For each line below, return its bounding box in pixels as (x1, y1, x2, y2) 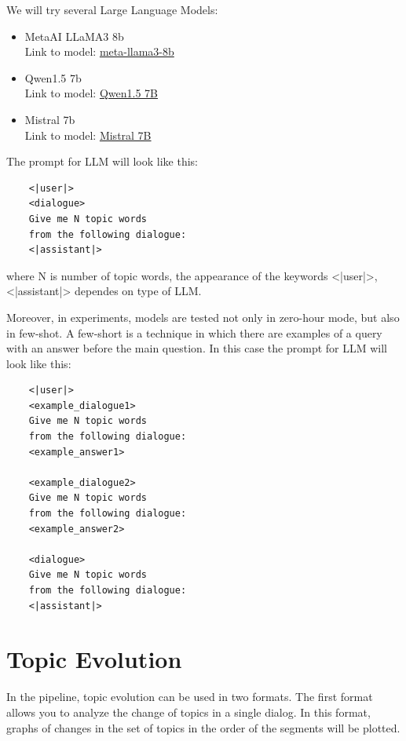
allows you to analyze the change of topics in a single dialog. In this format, (6, 703, 371, 720)
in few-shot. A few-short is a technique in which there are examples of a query (6, 324, 382, 341)
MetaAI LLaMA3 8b (24, 27, 124, 44)
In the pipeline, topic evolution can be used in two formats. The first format (6, 688, 373, 705)
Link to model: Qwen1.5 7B (24, 85, 158, 101)
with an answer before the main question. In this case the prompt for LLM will (6, 340, 388, 356)
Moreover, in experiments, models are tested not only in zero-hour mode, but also (6, 308, 400, 325)
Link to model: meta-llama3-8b (24, 43, 174, 60)
